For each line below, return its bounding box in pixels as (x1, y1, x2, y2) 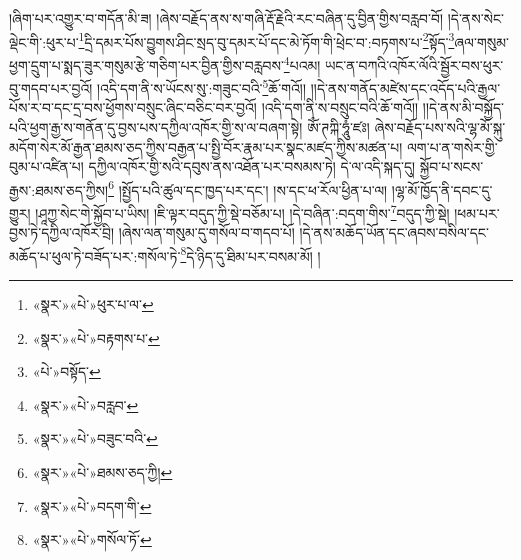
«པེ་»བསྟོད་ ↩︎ (32, 361, 101, 382)
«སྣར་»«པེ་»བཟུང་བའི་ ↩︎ (32, 428, 158, 449)
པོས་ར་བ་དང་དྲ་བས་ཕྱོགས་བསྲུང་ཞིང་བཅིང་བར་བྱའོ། (9, 97, 257, 118)
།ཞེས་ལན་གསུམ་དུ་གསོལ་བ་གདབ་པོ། (118, 222, 295, 243)
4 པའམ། (283, 51, 321, 75)
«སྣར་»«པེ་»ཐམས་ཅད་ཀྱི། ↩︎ (32, 462, 173, 483)
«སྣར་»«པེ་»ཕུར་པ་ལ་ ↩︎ (32, 294, 154, 315)
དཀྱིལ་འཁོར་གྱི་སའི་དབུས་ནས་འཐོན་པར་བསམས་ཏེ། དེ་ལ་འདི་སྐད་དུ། (88, 156, 416, 177)
